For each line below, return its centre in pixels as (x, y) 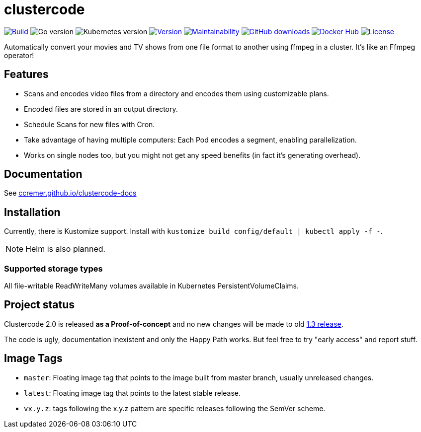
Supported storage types (53, 268)
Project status (40, 305)
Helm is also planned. (66, 249)
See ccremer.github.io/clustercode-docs (70, 193)
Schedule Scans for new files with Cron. (89, 124)
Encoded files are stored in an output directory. (101, 109)
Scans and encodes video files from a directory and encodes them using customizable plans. (176, 93)
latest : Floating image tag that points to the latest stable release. (132, 393)
